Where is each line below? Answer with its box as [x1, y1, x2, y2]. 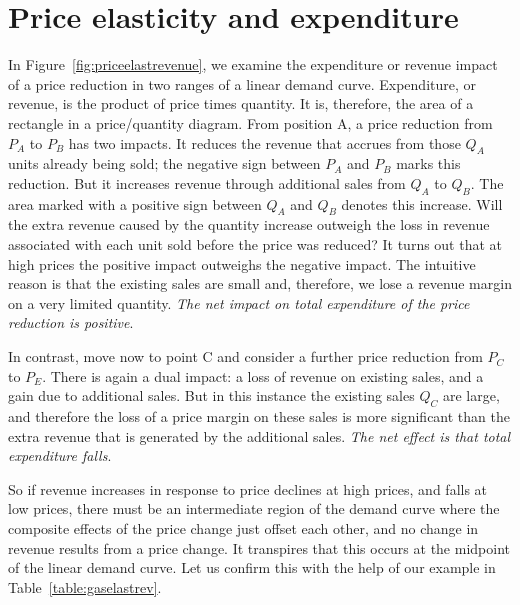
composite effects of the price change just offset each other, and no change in [8, 518, 479, 538]
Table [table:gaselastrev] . [8, 576, 162, 597]
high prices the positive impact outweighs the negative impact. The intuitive [8, 253, 476, 274]
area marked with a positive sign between [8, 193, 262, 214]
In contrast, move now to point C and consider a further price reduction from [8, 346, 483, 367]
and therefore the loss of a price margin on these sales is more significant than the [8, 406, 510, 427]
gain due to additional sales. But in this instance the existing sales [8, 385, 415, 406]
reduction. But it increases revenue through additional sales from [8, 172, 406, 193]
